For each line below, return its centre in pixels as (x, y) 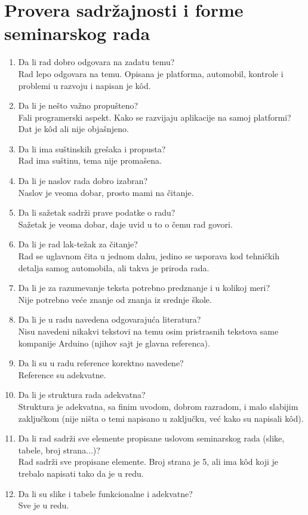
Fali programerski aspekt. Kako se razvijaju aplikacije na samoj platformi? (155, 117)
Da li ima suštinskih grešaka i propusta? (92, 148)
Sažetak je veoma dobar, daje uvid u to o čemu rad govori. (125, 224)
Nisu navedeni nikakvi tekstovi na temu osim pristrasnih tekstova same (148, 331)
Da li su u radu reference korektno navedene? (101, 363)
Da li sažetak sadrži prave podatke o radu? (97, 212)
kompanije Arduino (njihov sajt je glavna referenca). (114, 343)
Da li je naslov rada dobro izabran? (83, 181)
